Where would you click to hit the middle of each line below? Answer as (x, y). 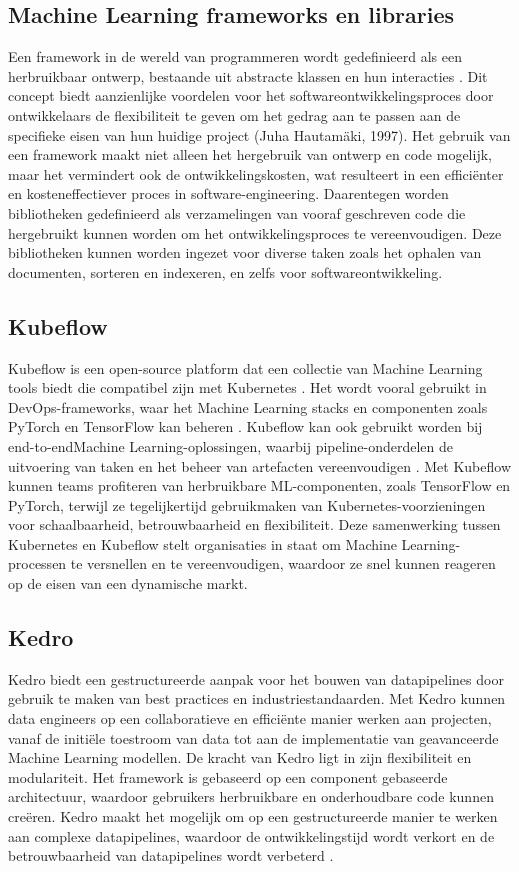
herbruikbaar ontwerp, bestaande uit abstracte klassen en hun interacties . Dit (248, 75)
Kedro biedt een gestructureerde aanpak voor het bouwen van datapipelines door (256, 678)
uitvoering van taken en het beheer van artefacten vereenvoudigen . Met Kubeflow (260, 465)
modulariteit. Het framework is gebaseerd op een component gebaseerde (228, 776)
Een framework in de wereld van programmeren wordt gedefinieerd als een (235, 56)
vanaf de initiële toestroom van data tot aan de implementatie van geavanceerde (253, 737)
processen (37, 563)
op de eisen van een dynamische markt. (128, 583)
